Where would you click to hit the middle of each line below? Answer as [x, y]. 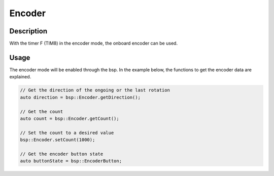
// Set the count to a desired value [67, 133]
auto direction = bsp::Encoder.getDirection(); [80, 97]
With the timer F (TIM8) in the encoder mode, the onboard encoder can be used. [93, 43]
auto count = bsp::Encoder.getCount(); [70, 118]
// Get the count [42, 112]
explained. [20, 77]
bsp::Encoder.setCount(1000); [58, 140]
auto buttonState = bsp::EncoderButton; [71, 161]
